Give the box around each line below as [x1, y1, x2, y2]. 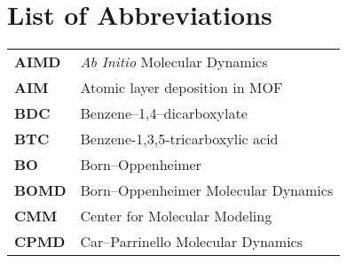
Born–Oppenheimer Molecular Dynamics [80, 180, 334, 201]
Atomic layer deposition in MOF [80, 77, 283, 98]
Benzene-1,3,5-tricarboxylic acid [80, 128, 279, 150]
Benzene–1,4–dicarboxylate [80, 103, 248, 124]
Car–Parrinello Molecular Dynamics [80, 231, 304, 252]
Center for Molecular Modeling [80, 205, 272, 227]
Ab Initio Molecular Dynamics [80, 51, 268, 73]
